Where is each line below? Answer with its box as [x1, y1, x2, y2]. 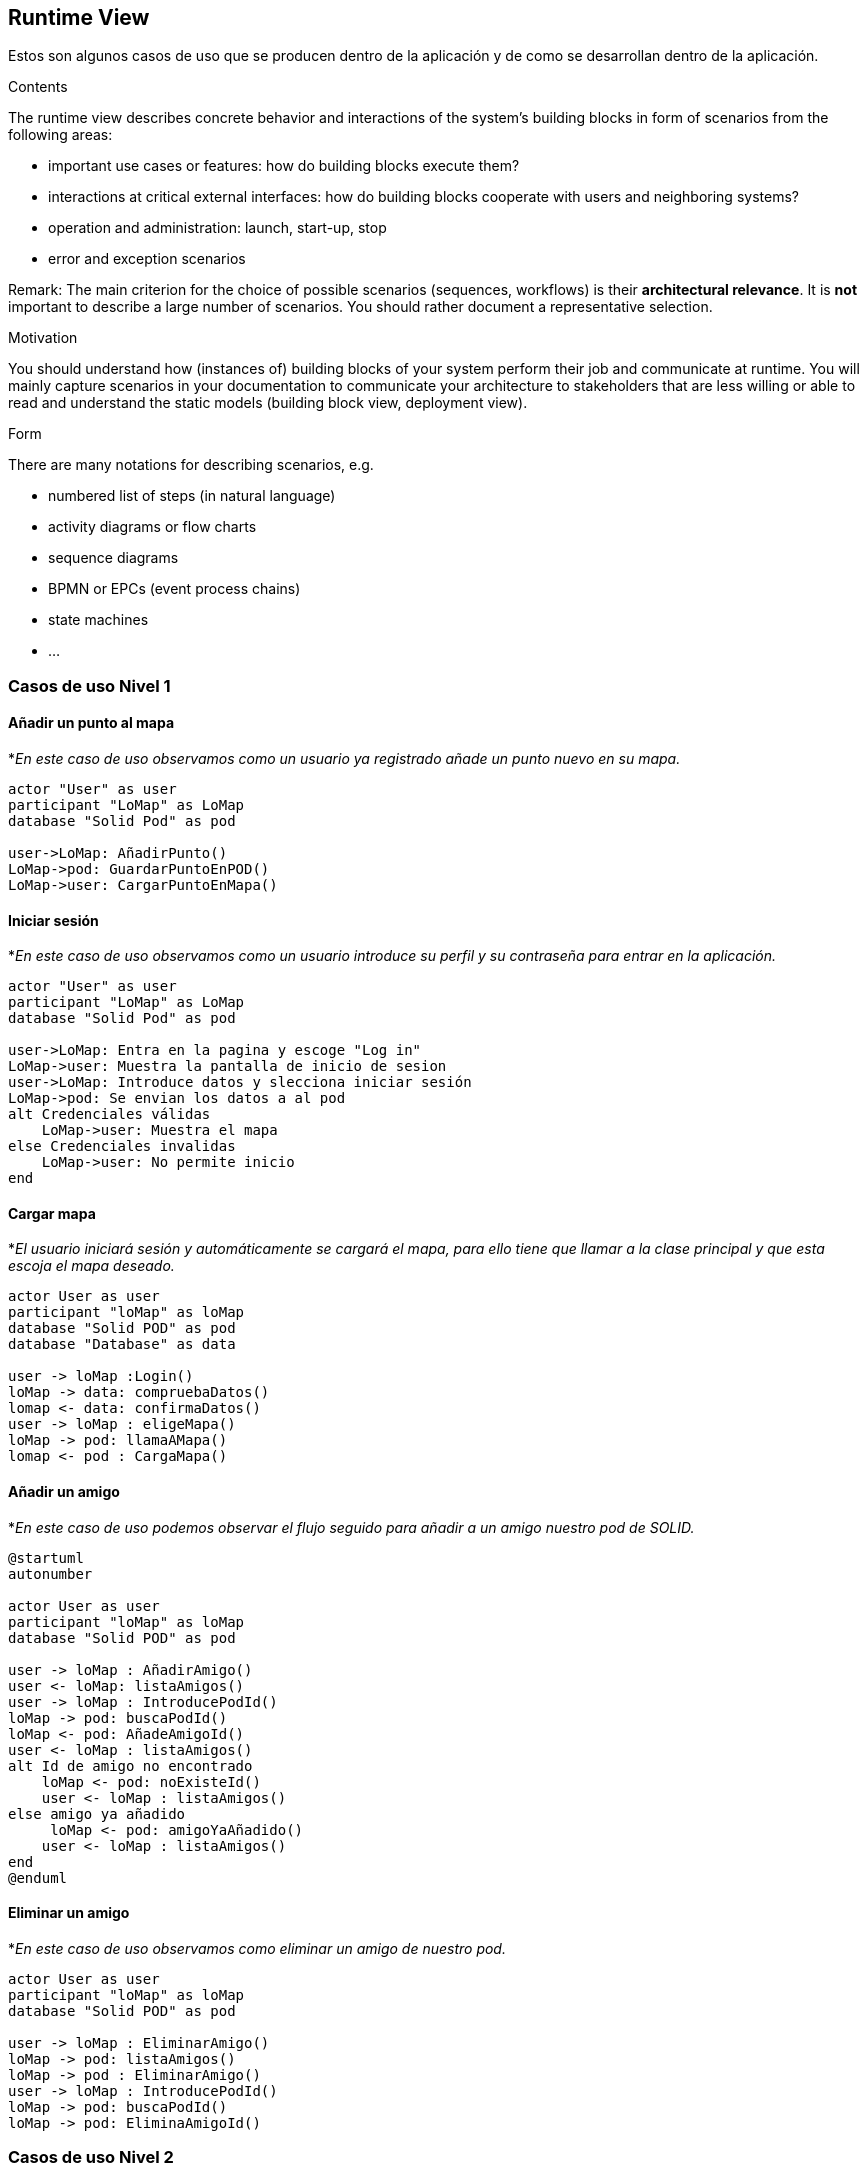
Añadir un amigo [8, 1483, 120, 1501]
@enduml [8, 1869, 68, 1886]
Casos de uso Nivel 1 [8, 675, 171, 696]
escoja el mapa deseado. [8, 1257, 175, 1275]
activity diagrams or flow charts [48, 518, 257, 536]
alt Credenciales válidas [8, 1106, 211, 1123]
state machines [48, 611, 149, 629]
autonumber [8, 1565, 93, 1582]
